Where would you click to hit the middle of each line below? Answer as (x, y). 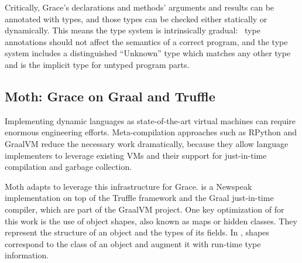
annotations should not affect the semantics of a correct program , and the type (146, 41)
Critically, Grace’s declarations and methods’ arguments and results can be (140, 7)
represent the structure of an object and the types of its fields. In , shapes (137, 232)
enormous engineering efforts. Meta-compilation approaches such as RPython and (151, 132)
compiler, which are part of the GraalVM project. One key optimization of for (145, 209)
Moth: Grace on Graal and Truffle (110, 96)
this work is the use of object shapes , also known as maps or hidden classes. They (151, 221)
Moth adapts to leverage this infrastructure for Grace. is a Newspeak (128, 186)
